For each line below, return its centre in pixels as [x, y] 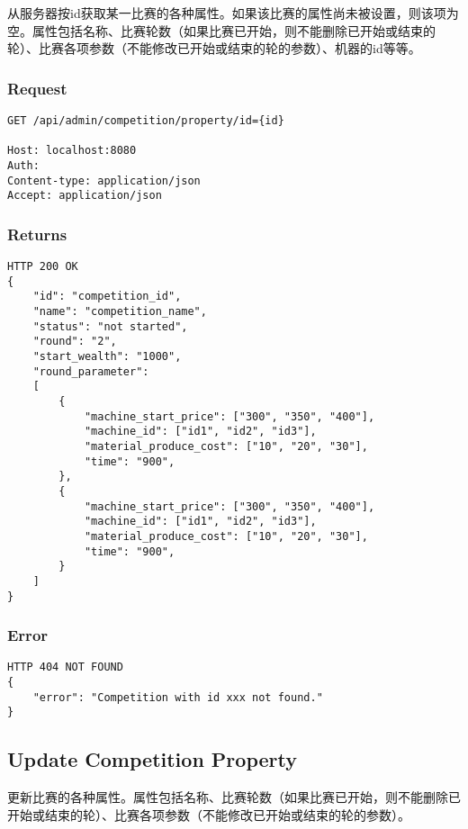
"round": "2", [75, 342]
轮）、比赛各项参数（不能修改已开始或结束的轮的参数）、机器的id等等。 [214, 48]
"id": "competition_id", [107, 297]
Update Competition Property [152, 759]
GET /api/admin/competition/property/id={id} [146, 121]
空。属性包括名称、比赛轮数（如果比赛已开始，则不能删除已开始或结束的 [221, 30]
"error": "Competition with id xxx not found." [178, 697]
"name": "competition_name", [120, 312]
